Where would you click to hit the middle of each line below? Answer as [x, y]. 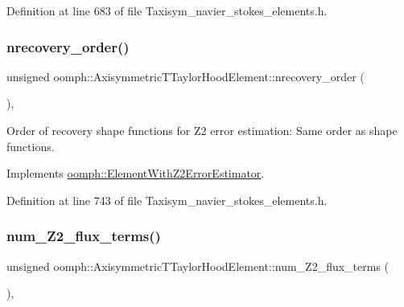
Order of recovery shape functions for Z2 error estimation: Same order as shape [202, 130]
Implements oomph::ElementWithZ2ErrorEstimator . [136, 173]
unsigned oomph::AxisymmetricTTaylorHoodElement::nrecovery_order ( [186, 76]
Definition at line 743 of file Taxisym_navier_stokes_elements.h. [167, 200]
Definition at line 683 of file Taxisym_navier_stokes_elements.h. [167, 10]
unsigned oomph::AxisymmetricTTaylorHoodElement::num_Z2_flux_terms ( [198, 266]
